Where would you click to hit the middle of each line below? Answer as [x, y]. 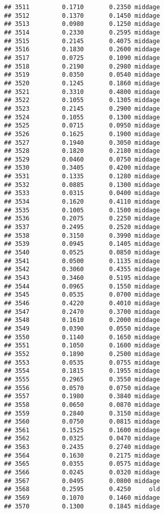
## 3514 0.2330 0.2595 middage [82, 32]
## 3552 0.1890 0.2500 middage [82, 354]
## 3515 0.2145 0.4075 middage [82, 41]
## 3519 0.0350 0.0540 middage [82, 75]
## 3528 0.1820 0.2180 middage [82, 151]
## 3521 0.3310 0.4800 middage [82, 92]
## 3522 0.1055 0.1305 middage [82, 100]
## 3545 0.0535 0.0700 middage [82, 295]
